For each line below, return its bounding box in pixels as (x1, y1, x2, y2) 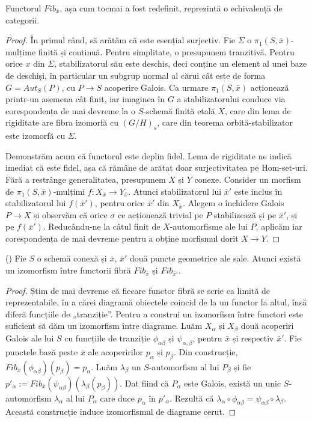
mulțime (5, 45, 36, 58)
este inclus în (234, 185, 283, 197)
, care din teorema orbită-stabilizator (157, 116, 293, 129)
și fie (234, 360, 251, 373)
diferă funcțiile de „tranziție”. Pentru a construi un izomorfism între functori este (5, 307, 303, 320)
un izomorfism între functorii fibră (5, 264, 131, 277)
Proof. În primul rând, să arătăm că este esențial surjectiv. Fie (5, 34, 236, 46)
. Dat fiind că (120, 376, 169, 389)
